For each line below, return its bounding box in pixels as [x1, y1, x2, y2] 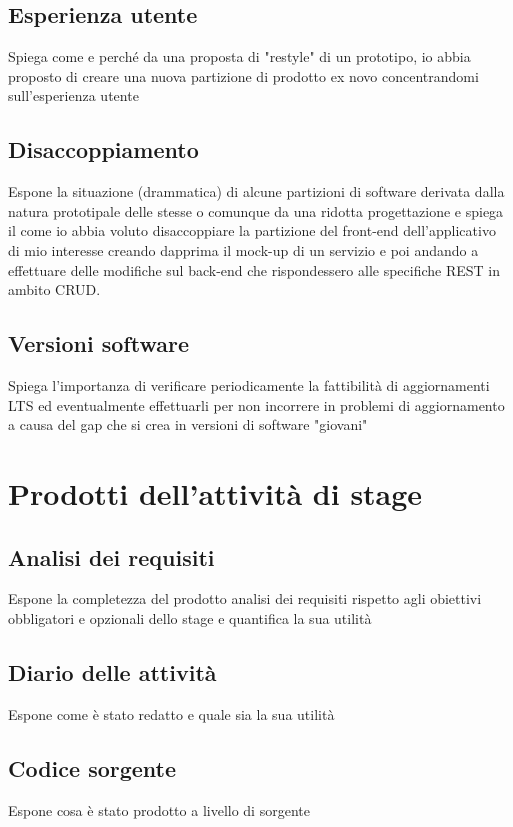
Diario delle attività [8, 656, 217, 687]
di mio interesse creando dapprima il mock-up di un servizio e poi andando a [8, 239, 479, 260]
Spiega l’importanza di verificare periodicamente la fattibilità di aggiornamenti [8, 374, 490, 395]
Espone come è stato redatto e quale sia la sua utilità [8, 703, 335, 724]
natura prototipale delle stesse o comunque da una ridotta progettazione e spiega [8, 200, 504, 221]
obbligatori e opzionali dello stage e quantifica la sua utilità [8, 607, 372, 628]
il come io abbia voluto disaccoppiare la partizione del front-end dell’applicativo [8, 220, 496, 241]
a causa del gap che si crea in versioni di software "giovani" [8, 414, 368, 435]
